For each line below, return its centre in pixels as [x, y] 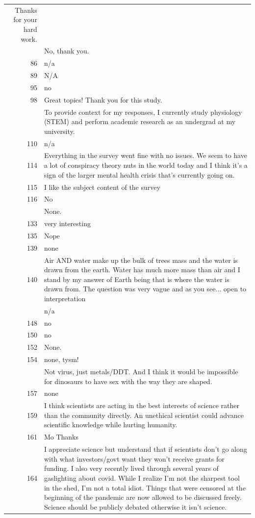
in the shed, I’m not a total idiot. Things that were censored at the [145, 487]
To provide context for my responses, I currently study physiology [143, 112]
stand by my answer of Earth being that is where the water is [137, 279]
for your [25, 19]
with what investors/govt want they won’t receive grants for [134, 458]
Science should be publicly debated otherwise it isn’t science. [135, 506]
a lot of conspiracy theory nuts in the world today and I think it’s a [146, 165]
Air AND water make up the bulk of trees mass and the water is [141, 260]
